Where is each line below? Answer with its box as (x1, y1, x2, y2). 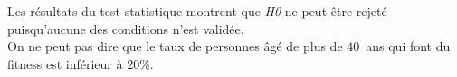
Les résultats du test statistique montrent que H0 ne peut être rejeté (7, 2, 387, 20)
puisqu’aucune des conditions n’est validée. (7, 19, 244, 38)
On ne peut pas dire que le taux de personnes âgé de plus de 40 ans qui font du (7, 37, 451, 56)
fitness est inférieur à (7, 54, 123, 73)
